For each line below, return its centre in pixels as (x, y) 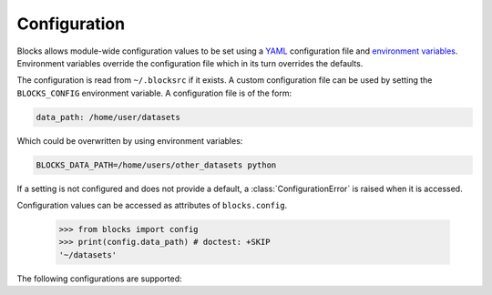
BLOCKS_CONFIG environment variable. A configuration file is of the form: (154, 93)
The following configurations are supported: (99, 279)
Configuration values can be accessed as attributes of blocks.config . (152, 206)
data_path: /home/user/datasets (108, 117)
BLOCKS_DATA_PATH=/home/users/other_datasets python (156, 165)
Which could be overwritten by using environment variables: (130, 140)
